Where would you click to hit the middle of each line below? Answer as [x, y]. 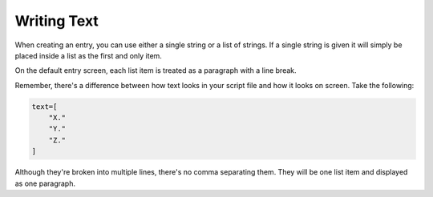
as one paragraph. [45, 183]
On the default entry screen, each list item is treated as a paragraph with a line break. [156, 70]
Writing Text [57, 21]
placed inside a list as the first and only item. [88, 55]
